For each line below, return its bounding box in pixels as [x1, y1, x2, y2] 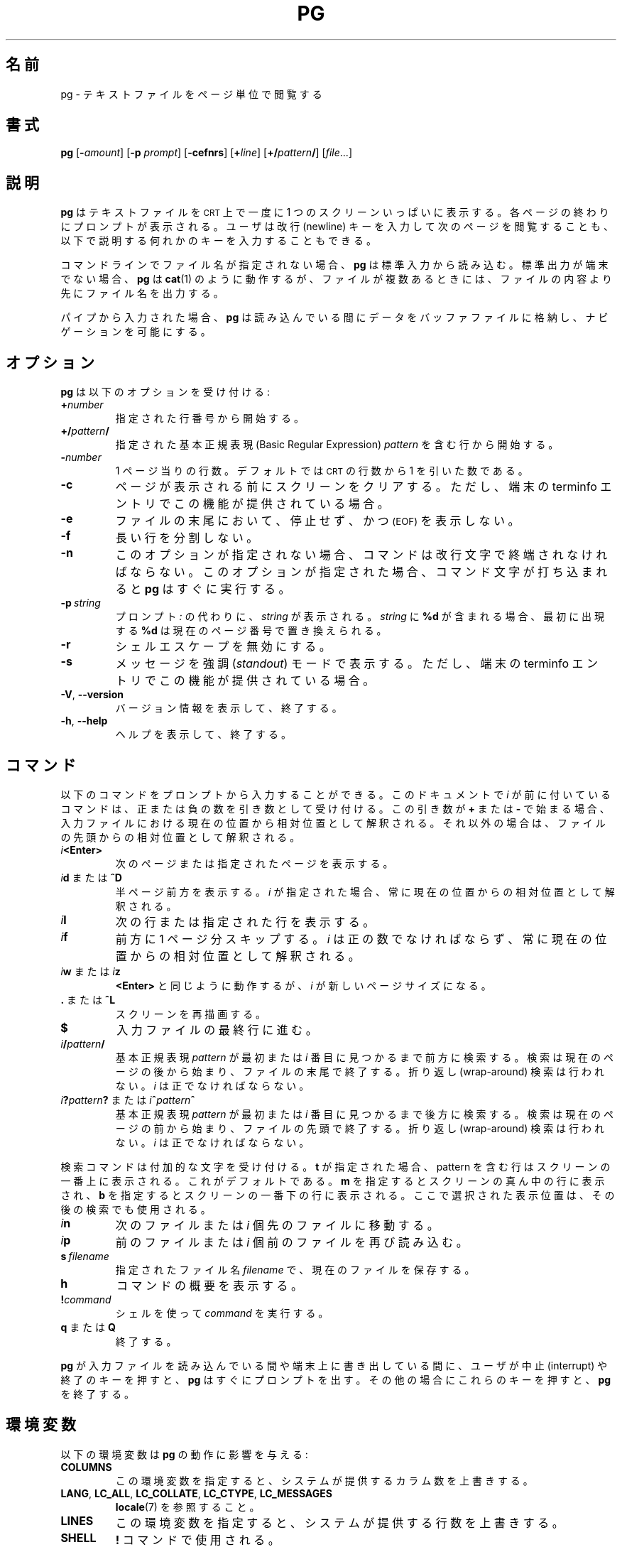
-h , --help [60, 715, 108, 727]
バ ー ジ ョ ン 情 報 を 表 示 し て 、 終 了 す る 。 [115, 702, 342, 715]
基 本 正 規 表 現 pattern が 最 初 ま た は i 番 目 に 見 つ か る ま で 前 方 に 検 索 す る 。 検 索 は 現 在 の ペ [115, 1051, 613, 1063]
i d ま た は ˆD [60, 871, 122, 884]
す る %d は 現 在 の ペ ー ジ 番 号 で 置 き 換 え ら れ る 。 [115, 624, 387, 637]
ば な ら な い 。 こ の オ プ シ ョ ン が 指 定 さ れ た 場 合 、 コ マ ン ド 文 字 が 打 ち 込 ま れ [115, 565, 608, 580]
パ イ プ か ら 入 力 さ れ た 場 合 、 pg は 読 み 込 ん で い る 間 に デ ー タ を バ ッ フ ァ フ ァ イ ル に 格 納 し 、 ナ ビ [60, 311, 609, 324]
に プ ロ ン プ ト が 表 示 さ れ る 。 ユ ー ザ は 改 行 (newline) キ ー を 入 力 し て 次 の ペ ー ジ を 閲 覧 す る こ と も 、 [60, 220, 613, 233]
